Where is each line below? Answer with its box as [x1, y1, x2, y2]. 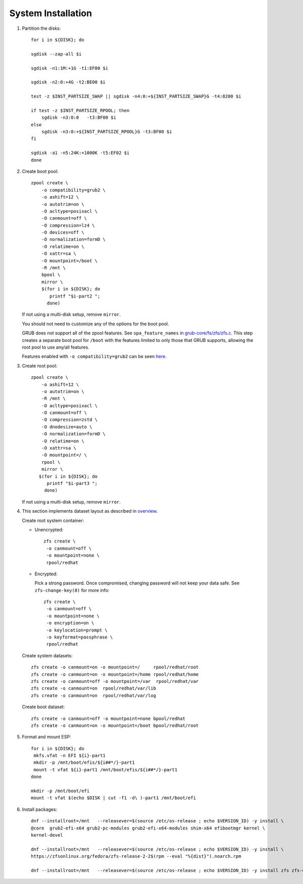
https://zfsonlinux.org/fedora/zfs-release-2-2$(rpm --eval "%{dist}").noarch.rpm [31, 854, 241, 859]
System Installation [9, 8, 92, 19]
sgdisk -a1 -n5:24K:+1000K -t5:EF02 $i [31, 150, 130, 156]
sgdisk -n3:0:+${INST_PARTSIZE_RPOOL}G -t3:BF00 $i [41, 129, 172, 135]
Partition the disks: [22, 25, 61, 31]
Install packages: [22, 806, 58, 812]
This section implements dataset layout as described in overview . [22, 508, 158, 514]
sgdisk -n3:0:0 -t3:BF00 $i [41, 115, 116, 121]
